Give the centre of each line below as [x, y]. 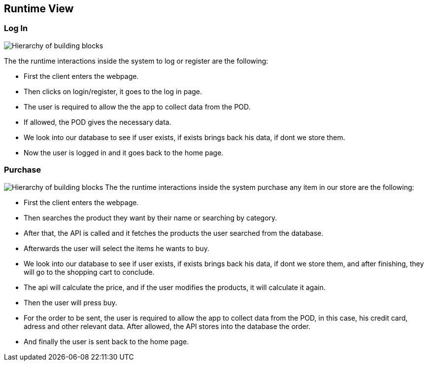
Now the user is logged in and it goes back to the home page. [124, 152]
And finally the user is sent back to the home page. [106, 341]
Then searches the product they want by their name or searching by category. [150, 218]
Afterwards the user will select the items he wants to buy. [116, 248]
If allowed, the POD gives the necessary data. [98, 122]
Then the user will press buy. [70, 302]
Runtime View [39, 9]
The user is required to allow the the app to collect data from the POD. [137, 107]
